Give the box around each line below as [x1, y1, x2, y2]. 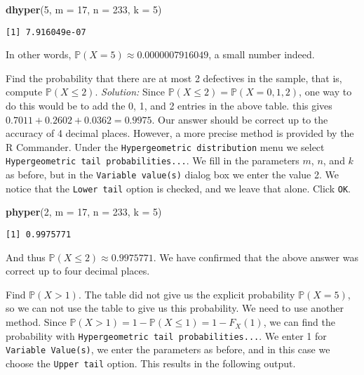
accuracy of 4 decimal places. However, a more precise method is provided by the [6, 126, 354, 140]
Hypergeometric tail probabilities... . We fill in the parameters [6, 153, 299, 168]
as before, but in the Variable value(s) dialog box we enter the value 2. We [6, 167, 339, 182]
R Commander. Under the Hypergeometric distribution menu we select [6, 139, 325, 154]
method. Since [6, 315, 67, 329]
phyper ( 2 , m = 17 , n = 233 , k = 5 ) [6, 204, 162, 219]
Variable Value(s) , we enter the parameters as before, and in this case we [6, 342, 330, 357]
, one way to [299, 84, 352, 99]
